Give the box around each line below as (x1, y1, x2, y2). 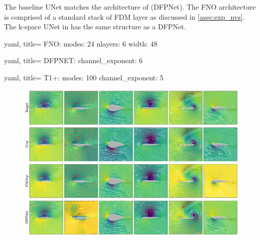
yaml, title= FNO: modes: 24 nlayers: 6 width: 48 (4, 38, 158, 49)
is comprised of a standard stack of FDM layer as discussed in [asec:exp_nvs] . (4, 11, 245, 22)
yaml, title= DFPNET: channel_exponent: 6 (4, 55, 143, 66)
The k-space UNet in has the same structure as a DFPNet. (4, 21, 186, 32)
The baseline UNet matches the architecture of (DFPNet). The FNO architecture (4, 2, 256, 12)
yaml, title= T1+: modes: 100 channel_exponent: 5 (4, 72, 164, 82)
